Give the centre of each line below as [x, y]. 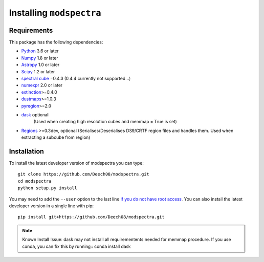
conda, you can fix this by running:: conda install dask [77, 246]
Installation [26, 151]
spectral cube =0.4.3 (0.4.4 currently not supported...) [76, 79]
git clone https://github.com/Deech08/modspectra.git [83, 174]
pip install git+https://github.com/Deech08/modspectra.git [91, 217]
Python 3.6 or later [40, 51]
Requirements [31, 30]
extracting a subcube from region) [56, 137]
